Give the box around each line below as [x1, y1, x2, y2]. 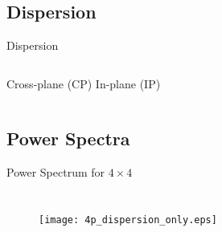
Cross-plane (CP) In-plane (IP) [6, 75, 161, 92]
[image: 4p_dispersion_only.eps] [39, 214, 217, 226]
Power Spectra [6, 125, 130, 150]
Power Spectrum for [6, 163, 105, 180]
